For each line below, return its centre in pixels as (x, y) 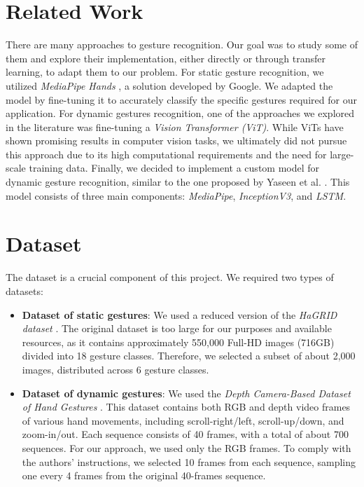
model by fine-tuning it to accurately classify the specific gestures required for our (181, 99)
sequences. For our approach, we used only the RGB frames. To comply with (187, 447)
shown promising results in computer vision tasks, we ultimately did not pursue (176, 140)
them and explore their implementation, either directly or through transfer (166, 58)
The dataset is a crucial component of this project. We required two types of (170, 277)
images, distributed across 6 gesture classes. (115, 369)
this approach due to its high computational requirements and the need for (166, 154)
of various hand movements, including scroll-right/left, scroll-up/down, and (183, 420)
